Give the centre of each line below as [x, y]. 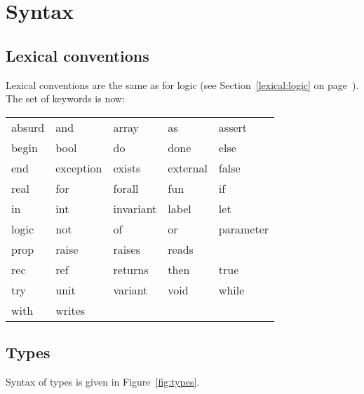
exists [127, 168]
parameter [244, 229]
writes [70, 310]
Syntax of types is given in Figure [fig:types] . [103, 381]
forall [126, 188]
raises [127, 249]
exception [79, 168]
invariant [135, 208]
